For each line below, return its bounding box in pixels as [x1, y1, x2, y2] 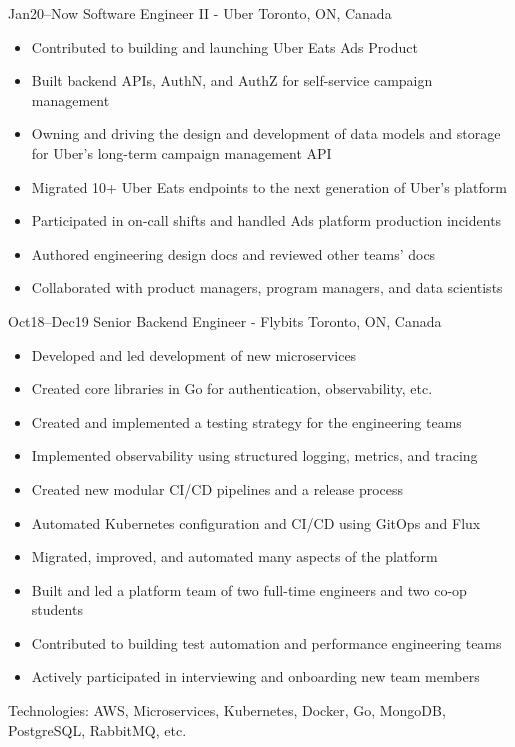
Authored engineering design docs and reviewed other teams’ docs [31, 243, 436, 264]
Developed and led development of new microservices [31, 344, 357, 365]
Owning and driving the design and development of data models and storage [31, 123, 501, 144]
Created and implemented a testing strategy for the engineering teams [31, 411, 462, 432]
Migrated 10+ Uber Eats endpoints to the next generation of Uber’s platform [31, 176, 507, 197]
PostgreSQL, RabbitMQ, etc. [8, 719, 187, 740]
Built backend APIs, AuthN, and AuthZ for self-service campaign [31, 70, 433, 91]
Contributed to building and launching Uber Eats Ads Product [31, 36, 418, 57]
